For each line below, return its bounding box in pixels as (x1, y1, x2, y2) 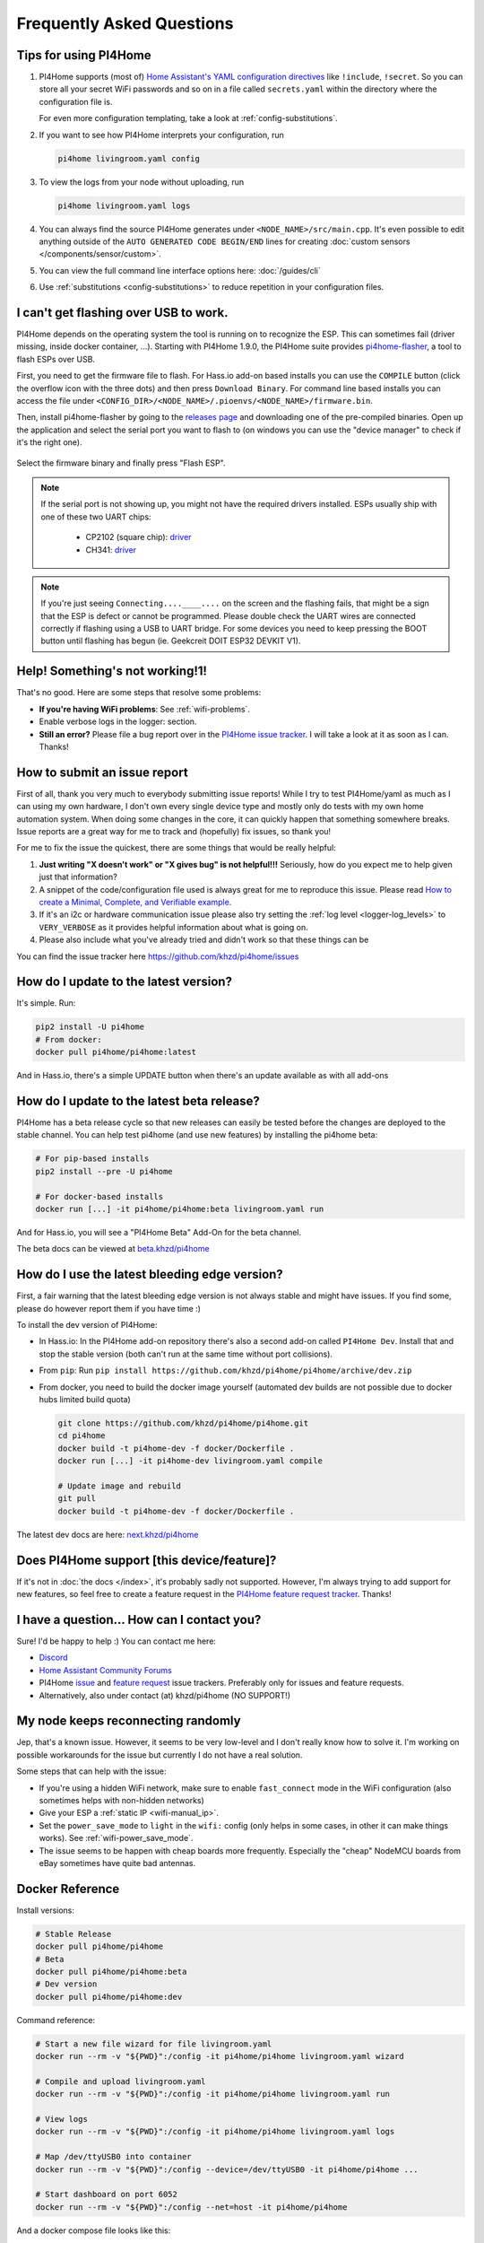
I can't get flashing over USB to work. (16, 305, 229, 320)
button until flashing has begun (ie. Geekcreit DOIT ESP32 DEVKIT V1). (40, 635, 301, 646)
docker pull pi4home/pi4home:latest (35, 1047, 197, 1058)
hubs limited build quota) (39, 1394, 132, 1405)
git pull (57, 1494, 97, 1504)
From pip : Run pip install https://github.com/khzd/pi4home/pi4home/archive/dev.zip (39, 1365, 412, 1376)
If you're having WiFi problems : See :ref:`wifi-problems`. (39, 703, 251, 714)
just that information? (39, 871, 118, 883)
